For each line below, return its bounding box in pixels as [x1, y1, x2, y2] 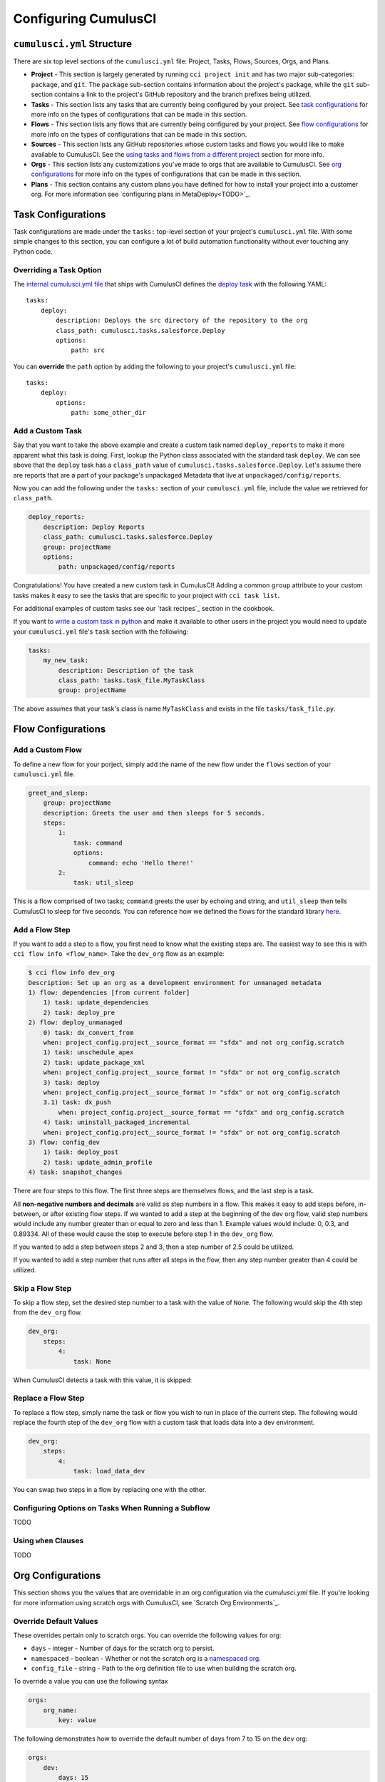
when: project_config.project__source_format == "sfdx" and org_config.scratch [58, 1108, 344, 1116]
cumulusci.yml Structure [13, 38, 133, 50]
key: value [58, 1716, 96, 1724]
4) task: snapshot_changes [28, 1168, 123, 1176]
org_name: [43, 1706, 78, 1714]
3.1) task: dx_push [43, 1098, 112, 1106]
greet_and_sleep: [28, 788, 89, 797]
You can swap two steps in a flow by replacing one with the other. [13, 1485, 207, 1494]
